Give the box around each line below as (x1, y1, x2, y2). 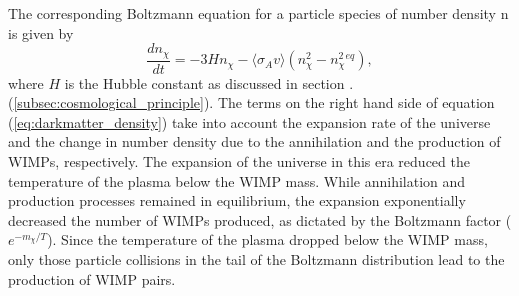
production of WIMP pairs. (8, 268, 176, 289)
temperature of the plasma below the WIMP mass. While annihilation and (8, 170, 466, 191)
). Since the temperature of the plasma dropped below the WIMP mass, (47, 229, 488, 250)
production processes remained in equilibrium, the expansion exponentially (8, 190, 466, 211)
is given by (8, 22, 74, 43)
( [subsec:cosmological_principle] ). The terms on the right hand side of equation (8, 92, 495, 113)
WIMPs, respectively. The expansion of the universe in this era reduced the (8, 151, 470, 172)
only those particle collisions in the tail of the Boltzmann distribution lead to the (8, 249, 505, 270)
